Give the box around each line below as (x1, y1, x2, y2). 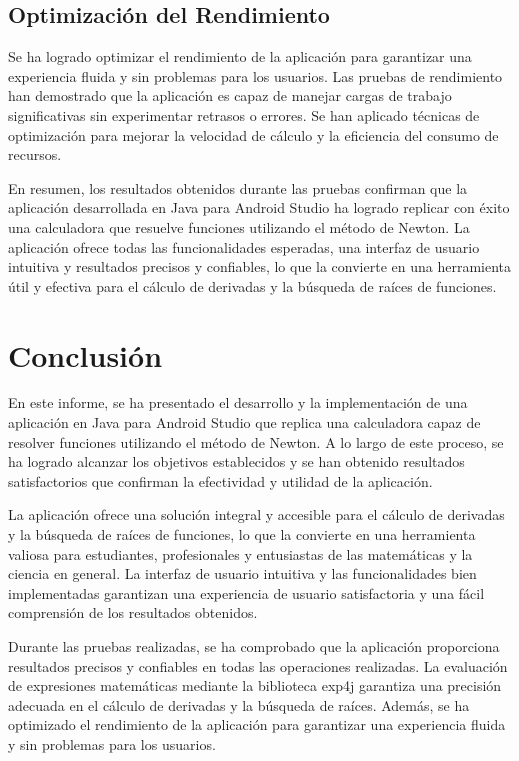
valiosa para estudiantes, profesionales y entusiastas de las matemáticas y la (8, 543, 473, 564)
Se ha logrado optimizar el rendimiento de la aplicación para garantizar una (8, 46, 472, 67)
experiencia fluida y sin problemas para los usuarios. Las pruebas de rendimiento (8, 65, 503, 86)
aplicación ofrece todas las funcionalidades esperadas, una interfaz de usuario (8, 236, 480, 257)
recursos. (8, 144, 62, 165)
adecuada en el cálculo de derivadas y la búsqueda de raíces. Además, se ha (8, 694, 470, 715)
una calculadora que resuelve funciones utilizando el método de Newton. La (8, 216, 470, 237)
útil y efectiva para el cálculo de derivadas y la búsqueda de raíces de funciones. (8, 275, 497, 296)
